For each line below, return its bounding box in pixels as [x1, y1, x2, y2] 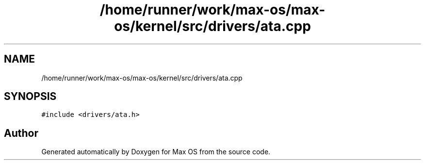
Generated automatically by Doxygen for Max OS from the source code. [41, 148, 271, 156]
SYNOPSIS [4, 90, 57, 103]
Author [4, 127, 38, 139]
